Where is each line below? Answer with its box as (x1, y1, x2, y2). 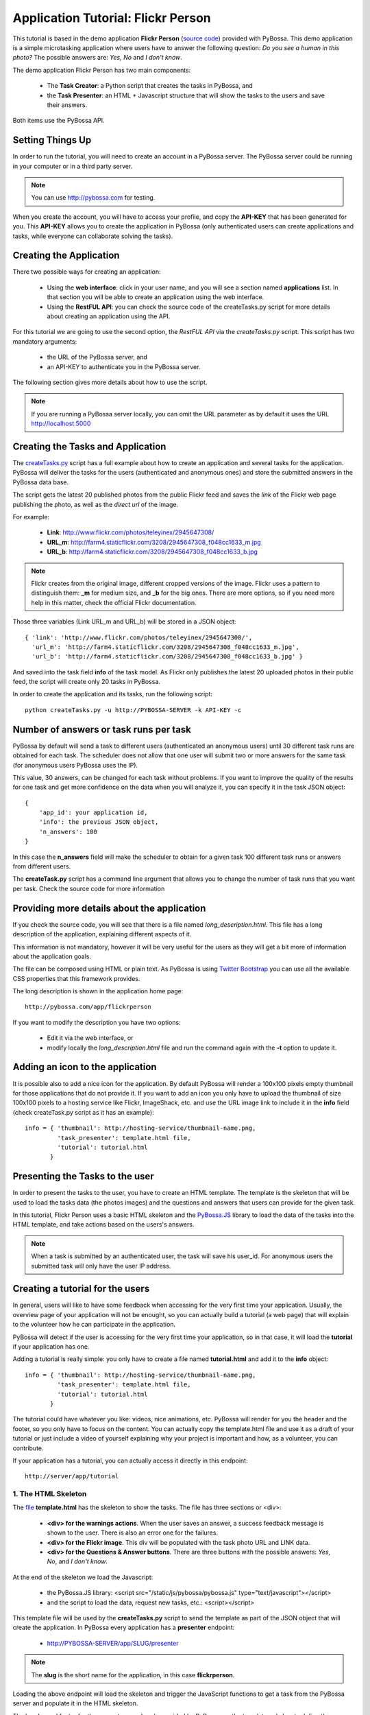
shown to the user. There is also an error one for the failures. (47, 1528, 219, 1537)
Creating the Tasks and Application (12, 440, 166, 452)
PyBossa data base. (12, 477, 69, 486)
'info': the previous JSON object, (38, 818, 159, 826)
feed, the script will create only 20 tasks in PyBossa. (12, 678, 161, 686)
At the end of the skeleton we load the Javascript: (12, 1573, 153, 1581)
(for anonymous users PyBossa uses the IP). (12, 761, 138, 769)
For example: (12, 512, 50, 521)
